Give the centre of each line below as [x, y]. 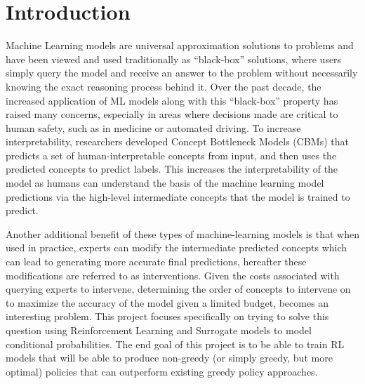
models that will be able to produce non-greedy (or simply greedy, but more [169, 358]
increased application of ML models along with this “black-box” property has [172, 100]
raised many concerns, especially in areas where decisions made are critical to [172, 114]
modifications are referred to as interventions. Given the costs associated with [173, 275]
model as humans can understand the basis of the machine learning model [165, 183]
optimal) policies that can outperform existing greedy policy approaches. [162, 371]
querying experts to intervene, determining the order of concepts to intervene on [178, 289]
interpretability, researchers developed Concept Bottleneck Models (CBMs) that [177, 141]
